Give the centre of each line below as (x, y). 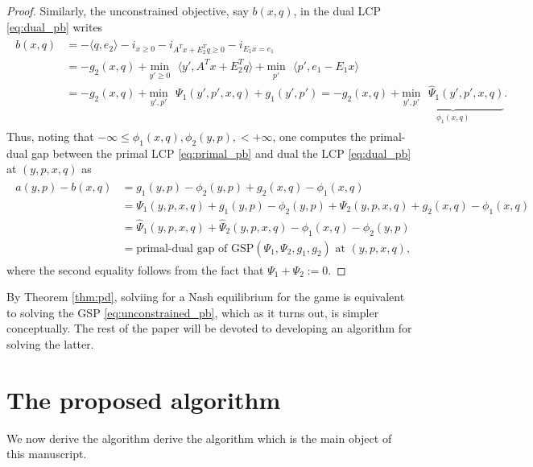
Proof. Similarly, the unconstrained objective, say (128, 10)
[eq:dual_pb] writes (55, 26)
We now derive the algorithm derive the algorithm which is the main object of (199, 438)
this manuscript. (47, 454)
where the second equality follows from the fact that (135, 269)
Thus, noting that (50, 136)
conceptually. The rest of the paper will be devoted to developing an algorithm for (209, 328)
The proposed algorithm (144, 399)
